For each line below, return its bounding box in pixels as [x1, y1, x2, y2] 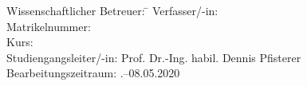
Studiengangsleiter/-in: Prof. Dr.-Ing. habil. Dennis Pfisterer [6, 49, 301, 65]
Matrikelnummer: [6, 18, 91, 34]
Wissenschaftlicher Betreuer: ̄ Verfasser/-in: [6, 2, 218, 18]
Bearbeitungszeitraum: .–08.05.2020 [6, 64, 180, 81]
